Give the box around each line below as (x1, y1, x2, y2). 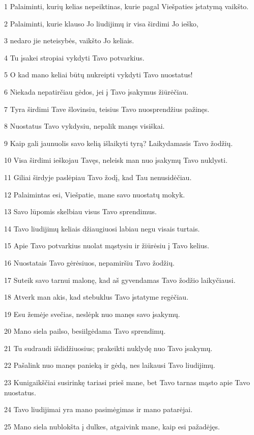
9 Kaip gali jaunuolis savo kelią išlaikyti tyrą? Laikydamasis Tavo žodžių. (4, 137, 233, 148)
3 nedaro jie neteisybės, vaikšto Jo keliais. (4, 35, 134, 46)
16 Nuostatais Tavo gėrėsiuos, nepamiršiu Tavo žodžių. (4, 257, 175, 268)
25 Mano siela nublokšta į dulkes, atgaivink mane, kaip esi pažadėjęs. (4, 421, 220, 431)
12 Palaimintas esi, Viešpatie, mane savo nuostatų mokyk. (4, 189, 185, 199)
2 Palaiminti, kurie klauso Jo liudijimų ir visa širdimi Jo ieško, (4, 18, 199, 28)
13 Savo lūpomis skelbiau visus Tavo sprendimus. (4, 206, 157, 217)
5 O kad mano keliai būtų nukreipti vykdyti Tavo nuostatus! (4, 69, 193, 80)
